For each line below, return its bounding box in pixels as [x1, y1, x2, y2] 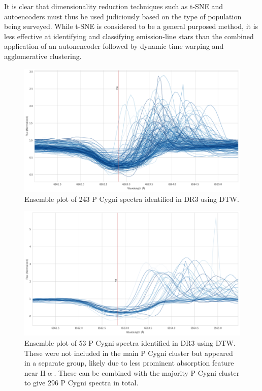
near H [24, 367, 46, 378]
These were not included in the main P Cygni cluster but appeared [24, 347, 233, 358]
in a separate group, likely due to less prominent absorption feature [24, 357, 234, 368]
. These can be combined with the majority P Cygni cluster [54, 367, 240, 378]
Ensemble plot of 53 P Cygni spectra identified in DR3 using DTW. [24, 338, 236, 348]
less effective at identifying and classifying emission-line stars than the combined [4, 31, 254, 41]
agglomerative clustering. [4, 50, 82, 61]
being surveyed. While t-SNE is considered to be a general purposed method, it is [4, 21, 258, 32]
